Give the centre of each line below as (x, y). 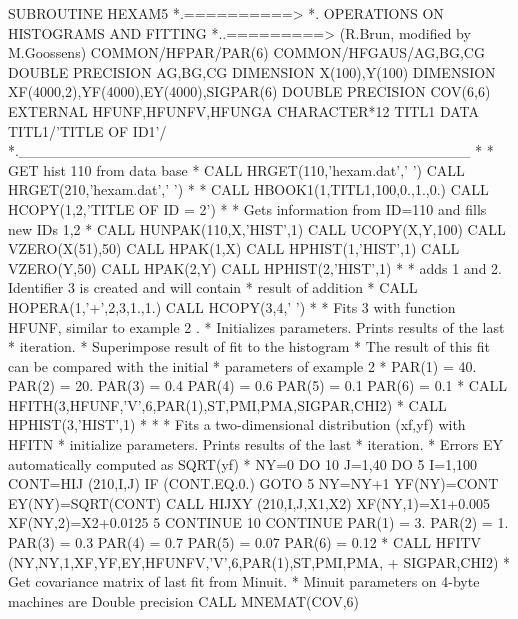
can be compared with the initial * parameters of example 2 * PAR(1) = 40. (242, 365)
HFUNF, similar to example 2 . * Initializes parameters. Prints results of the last (256, 326)
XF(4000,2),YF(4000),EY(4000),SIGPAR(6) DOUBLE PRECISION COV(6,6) (249, 91)
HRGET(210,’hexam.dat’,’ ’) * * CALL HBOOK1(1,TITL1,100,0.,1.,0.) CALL (248, 189)
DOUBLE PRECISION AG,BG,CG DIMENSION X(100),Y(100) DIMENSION (252, 71)
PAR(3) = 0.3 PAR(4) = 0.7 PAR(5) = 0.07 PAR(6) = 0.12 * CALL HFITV (245, 542)
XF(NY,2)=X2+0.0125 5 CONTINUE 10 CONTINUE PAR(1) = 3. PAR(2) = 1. (258, 522)
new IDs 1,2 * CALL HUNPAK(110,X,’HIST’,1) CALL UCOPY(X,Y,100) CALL (257, 228)
